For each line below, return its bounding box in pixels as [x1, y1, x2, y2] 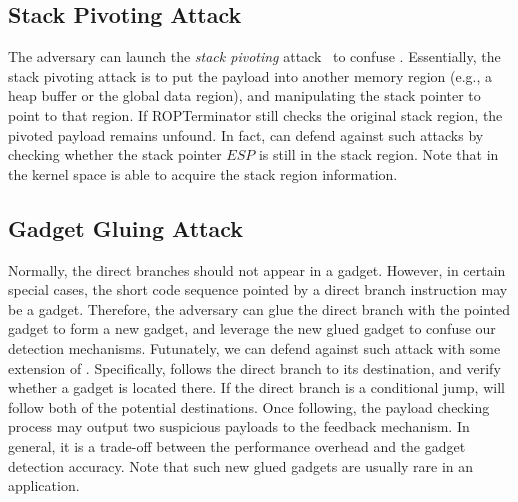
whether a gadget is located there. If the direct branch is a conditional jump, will [8, 377, 505, 398]
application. [8, 475, 80, 496]
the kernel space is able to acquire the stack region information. [8, 163, 398, 184]
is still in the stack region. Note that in [258, 144, 499, 165]
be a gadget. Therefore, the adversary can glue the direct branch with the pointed [8, 298, 510, 319]
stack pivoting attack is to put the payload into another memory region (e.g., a [8, 65, 493, 86]
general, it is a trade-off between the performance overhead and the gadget [8, 435, 466, 456]
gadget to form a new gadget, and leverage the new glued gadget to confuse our [8, 318, 496, 339]
